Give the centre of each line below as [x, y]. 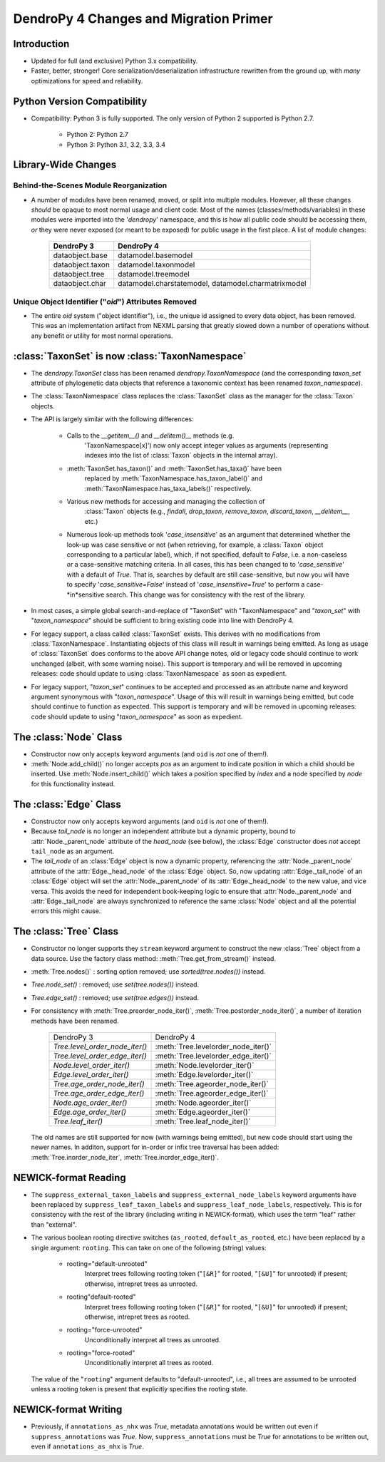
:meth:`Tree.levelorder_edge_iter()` [213, 1056]
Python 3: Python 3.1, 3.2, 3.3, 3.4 [116, 144]
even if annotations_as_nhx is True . [87, 1446]
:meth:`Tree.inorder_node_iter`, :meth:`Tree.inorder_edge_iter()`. [125, 1157]
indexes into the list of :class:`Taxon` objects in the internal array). [181, 455]
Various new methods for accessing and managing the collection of [166, 501]
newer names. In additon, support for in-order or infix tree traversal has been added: [155, 1147]
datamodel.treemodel [154, 274]
